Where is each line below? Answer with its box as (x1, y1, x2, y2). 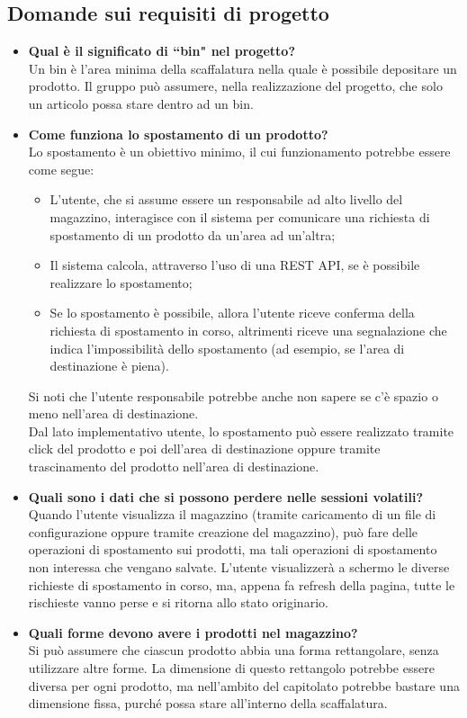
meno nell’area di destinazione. (28, 404, 199, 423)
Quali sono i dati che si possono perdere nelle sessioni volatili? (28, 487, 424, 506)
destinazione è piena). (49, 356, 169, 375)
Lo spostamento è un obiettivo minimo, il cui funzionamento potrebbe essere (28, 142, 451, 161)
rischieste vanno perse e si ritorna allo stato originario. (28, 593, 328, 612)
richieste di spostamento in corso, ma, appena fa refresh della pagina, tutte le (28, 575, 455, 594)
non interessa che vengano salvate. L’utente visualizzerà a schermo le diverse (28, 558, 450, 577)
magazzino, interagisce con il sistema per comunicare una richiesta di (49, 207, 430, 226)
